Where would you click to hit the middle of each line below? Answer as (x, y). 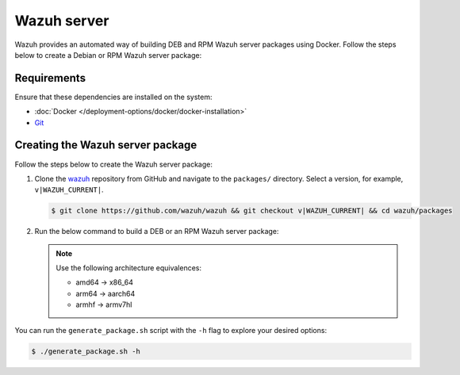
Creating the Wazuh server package (106, 145)
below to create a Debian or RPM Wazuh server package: (108, 55)
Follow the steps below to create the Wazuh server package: (114, 164)
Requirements (50, 78)
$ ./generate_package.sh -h (86, 351)
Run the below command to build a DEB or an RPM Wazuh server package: (157, 232)
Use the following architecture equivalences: (129, 268)
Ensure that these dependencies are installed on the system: (113, 97)
